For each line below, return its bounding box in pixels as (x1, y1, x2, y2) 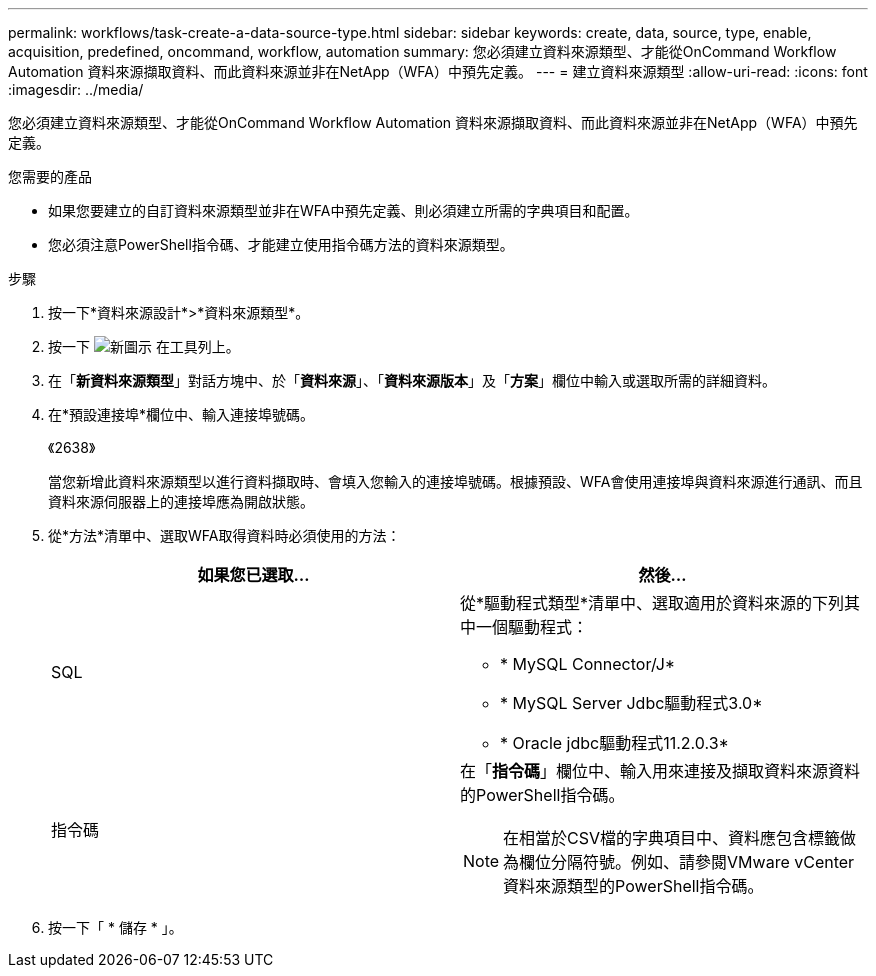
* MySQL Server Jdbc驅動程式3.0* (500, 693, 763, 713)
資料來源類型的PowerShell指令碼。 (503, 876, 764, 896)
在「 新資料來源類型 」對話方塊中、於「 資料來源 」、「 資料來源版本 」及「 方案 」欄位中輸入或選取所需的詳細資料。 (48, 372, 776, 389)
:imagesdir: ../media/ (8, 81, 144, 98)
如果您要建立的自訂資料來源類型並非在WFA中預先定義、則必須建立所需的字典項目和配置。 (48, 202, 639, 219)
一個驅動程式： (476, 617, 589, 637)
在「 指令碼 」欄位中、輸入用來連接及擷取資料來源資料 (460, 761, 861, 781)
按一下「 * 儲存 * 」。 (48, 919, 183, 936)
